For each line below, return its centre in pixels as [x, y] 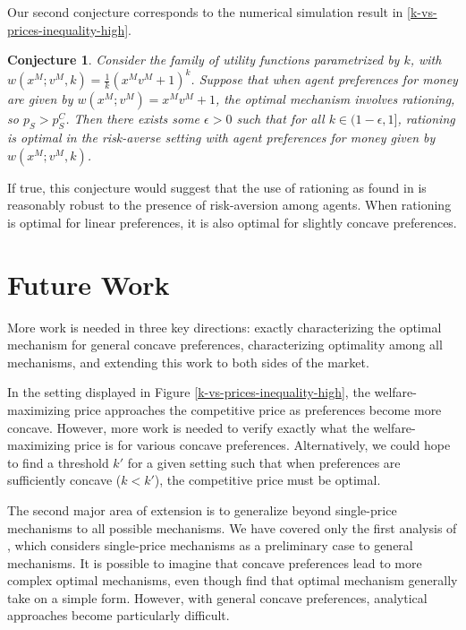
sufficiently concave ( [64, 480]
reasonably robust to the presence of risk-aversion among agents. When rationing [229, 205]
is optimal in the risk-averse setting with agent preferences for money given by [221, 138]
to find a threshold [58, 462]
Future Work [89, 284]
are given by [40, 99]
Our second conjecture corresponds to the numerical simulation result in [205, 12]
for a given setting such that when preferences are [264, 462]
